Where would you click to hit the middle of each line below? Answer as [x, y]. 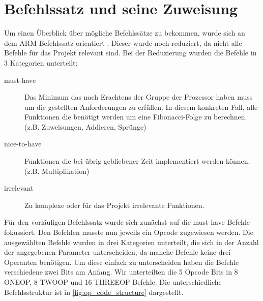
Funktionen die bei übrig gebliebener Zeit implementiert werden [124, 161]
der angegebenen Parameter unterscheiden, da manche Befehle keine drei [118, 252]
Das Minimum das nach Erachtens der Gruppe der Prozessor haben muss [139, 97]
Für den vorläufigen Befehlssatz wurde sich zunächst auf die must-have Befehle [127, 222]
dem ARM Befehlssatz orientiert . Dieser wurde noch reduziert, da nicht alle [123, 42]
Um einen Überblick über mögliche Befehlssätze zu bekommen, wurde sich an [125, 33]
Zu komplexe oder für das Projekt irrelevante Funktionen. [114, 205]
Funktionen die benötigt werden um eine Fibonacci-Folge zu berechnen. [136, 117]
